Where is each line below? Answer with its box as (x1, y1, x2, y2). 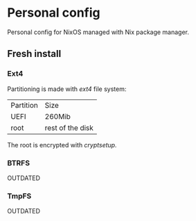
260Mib (44, 111, 71, 121)
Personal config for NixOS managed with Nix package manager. (7, 28, 189, 36)
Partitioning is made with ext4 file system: (7, 85, 127, 93)
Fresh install (7, 48, 62, 60)
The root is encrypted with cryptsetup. (7, 140, 117, 149)
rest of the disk (44, 123, 93, 133)
